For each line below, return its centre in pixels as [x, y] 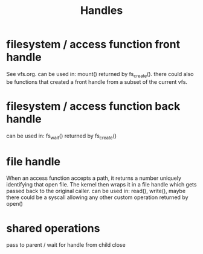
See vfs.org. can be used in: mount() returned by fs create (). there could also [100, 75]
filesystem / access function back [93, 106]
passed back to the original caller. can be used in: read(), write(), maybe [96, 191]
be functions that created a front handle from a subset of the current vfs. [97, 81]
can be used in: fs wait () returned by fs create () [61, 136]
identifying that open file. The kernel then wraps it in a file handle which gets [101, 185]
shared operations [53, 228]
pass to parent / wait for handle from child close [66, 245]
